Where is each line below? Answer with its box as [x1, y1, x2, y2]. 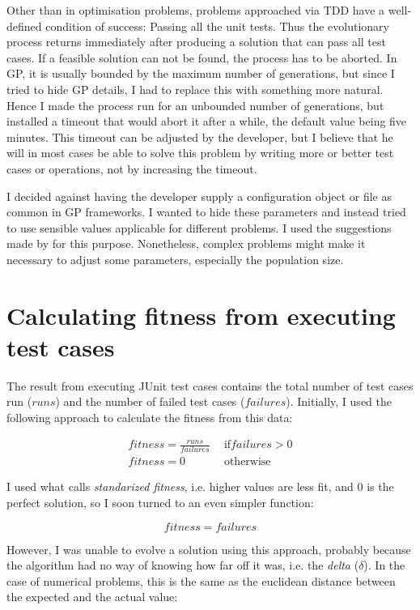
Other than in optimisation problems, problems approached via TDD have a [6, 2, 385, 18]
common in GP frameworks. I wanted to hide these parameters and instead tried [6, 203, 406, 220]
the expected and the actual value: [6, 588, 178, 605]
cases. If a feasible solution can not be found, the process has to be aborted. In [6, 49, 397, 66]
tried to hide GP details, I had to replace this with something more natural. [6, 80, 384, 97]
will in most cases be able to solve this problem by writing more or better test [6, 144, 394, 161]
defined [6, 17, 42, 34]
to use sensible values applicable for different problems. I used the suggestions [6, 219, 392, 236]
